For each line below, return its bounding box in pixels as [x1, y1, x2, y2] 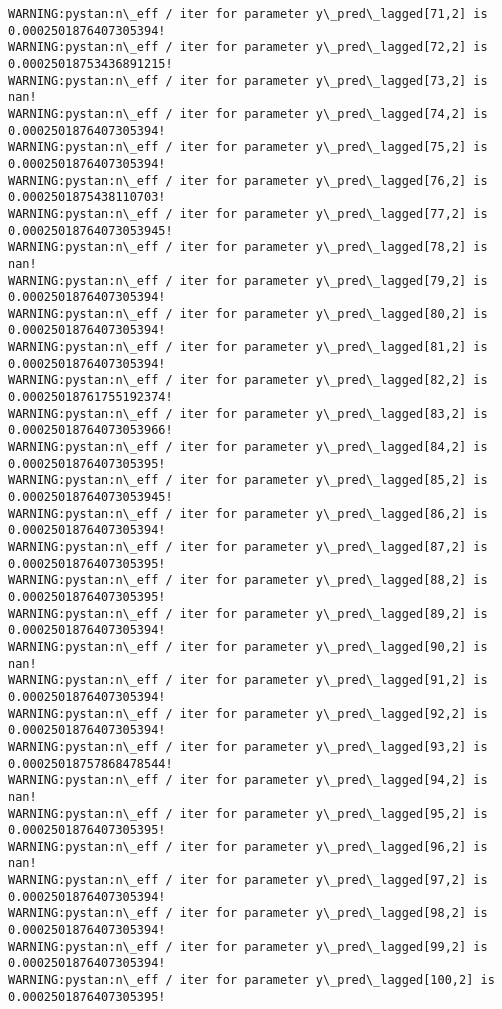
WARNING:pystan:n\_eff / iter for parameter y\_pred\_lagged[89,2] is [8, 606, 488, 621]
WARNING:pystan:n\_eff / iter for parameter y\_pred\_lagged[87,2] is [8, 540, 488, 554]
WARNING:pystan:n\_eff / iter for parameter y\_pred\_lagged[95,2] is [8, 806, 488, 821]
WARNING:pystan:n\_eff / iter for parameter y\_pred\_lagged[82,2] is [8, 373, 488, 388]
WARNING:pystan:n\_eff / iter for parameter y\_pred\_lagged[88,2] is [8, 573, 488, 588]
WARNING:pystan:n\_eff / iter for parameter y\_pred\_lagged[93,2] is [8, 739, 488, 754]
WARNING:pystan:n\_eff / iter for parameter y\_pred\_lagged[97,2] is [8, 873, 488, 888]
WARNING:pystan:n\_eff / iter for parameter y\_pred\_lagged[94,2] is [8, 773, 488, 788]
